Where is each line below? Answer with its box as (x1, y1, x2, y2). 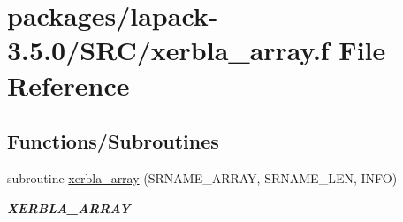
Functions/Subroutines (7, 127, 219, 155)
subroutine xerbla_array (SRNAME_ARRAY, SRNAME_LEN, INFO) (7, 168, 398, 187)
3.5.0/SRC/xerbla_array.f (7, 32, 330, 68)
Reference (7, 66, 130, 103)
